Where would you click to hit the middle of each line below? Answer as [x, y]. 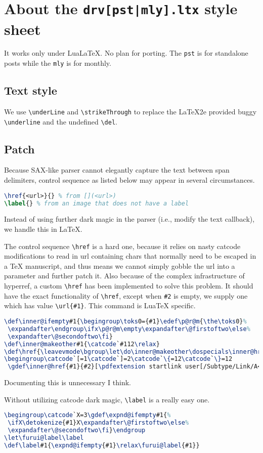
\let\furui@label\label [44, 438]
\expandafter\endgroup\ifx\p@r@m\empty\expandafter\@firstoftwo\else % [129, 329]
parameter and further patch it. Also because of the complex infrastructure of [124, 276]
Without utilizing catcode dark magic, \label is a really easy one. [107, 399]
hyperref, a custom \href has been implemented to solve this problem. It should [129, 286]
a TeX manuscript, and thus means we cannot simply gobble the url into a [120, 265]
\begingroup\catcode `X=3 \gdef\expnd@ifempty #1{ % [87, 415]
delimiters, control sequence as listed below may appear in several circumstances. [129, 180]
